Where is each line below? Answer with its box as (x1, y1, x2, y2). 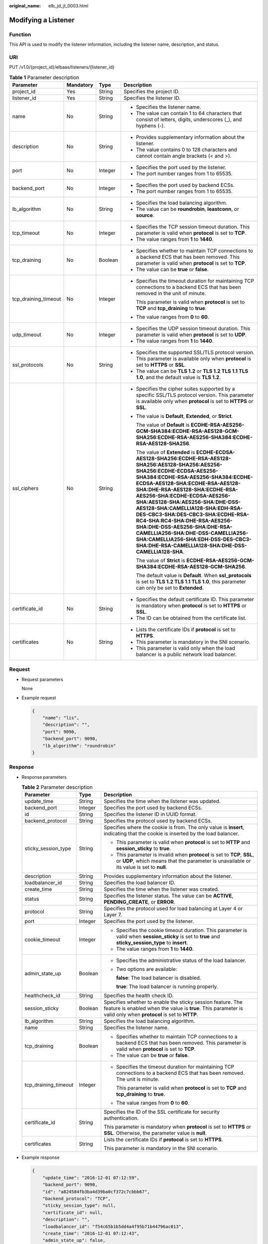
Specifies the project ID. (123, 88, 180, 95)
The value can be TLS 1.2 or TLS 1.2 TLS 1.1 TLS (135, 368, 248, 375)
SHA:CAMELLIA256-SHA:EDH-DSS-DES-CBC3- (135, 536, 252, 543)
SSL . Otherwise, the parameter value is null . (103, 1130, 207, 1137)
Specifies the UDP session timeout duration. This (135, 325, 251, 332)
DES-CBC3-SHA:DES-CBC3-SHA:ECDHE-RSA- (135, 511, 249, 518)
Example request (21, 695, 57, 701)
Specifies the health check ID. (103, 992, 174, 999)
